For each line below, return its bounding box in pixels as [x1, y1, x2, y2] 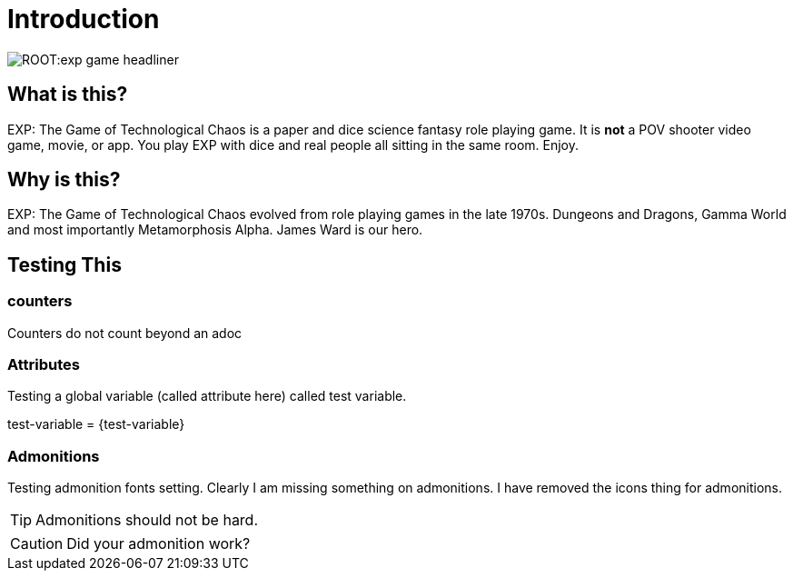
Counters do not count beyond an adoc [7, 324, 243, 341]
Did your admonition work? [66, 534, 251, 553]
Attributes [7, 355, 80, 374]
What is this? [7, 83, 128, 106]
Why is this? [7, 168, 121, 192]
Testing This [7, 253, 122, 276]
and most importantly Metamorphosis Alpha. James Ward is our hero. [7, 222, 423, 238]
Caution [10, 534, 64, 553]
